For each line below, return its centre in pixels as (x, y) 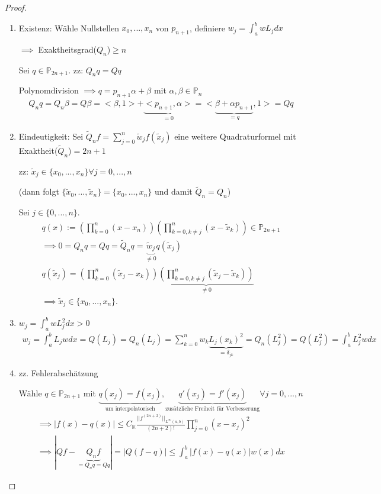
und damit (174, 191)
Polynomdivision (49, 90)
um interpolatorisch (130, 409)
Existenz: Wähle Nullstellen (69, 28)
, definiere (207, 28)
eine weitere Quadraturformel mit (235, 136)
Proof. (16, 7)
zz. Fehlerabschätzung (58, 373)
